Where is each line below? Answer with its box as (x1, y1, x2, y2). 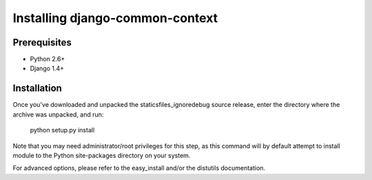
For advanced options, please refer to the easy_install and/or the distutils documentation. (12, 164, 265, 172)
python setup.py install (30, 126, 95, 134)
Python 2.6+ (30, 55, 65, 63)
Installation (12, 83, 62, 94)
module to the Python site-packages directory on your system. (12, 151, 191, 159)
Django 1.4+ (30, 64, 65, 72)
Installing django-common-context (12, 10, 218, 26)
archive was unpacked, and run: (12, 110, 104, 119)
